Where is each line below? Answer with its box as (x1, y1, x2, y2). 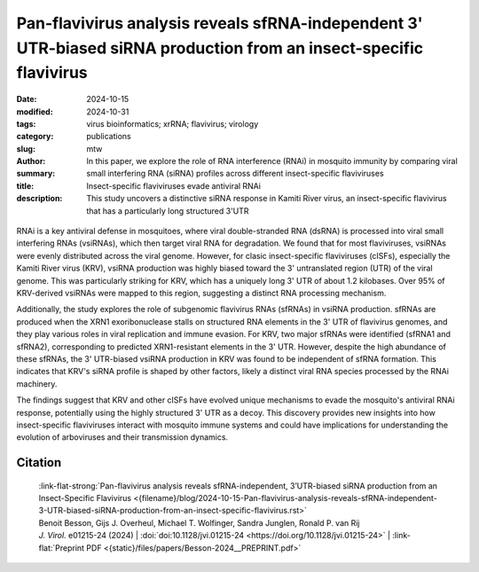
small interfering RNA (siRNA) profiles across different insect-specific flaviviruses (86, 168, 385, 179)
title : (16, 180, 35, 191)
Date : (16, 94, 37, 105)
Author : (16, 156, 46, 167)
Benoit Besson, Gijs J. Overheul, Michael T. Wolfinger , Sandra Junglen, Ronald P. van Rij (38, 517, 360, 528)
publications (86, 131, 132, 142)
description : (16, 193, 63, 204)
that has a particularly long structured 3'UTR (86, 205, 249, 216)
